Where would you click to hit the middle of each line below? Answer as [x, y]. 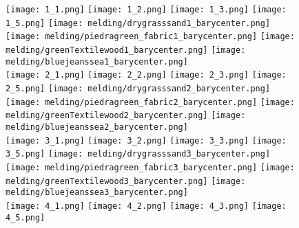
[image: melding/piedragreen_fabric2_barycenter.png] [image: [150, 102]
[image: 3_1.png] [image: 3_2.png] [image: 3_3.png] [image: [146, 140]
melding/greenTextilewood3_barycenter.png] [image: [126, 181]
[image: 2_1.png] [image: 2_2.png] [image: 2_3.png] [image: [146, 75]
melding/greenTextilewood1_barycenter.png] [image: [126, 50]
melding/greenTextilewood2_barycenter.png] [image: [126, 116]
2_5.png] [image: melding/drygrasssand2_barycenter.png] [138, 88]
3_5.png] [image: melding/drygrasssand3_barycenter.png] [138, 154]
